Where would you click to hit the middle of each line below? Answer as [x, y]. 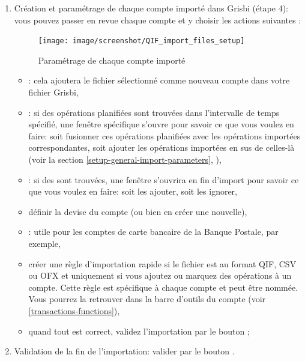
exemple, [44, 243]
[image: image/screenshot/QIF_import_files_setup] [141, 41]
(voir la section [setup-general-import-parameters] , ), [125, 159]
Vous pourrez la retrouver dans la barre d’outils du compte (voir [147, 299]
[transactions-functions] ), [74, 310]
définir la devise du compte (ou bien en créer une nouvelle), [138, 211]
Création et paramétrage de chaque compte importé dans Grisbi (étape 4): [151, 8]
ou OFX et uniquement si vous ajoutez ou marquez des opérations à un [160, 275]
